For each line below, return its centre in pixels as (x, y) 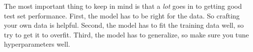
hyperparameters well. (37, 44)
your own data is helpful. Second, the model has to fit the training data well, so (124, 25)
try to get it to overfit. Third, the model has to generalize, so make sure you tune (126, 34)
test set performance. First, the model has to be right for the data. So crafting (122, 15)
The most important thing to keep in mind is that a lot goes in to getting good (123, 6)
